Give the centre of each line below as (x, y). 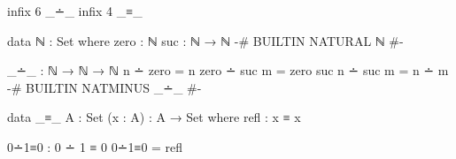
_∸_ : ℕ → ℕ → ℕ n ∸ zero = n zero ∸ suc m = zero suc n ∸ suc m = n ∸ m (228, 70)
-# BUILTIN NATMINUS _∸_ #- (104, 87)
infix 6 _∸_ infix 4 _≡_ (75, 11)
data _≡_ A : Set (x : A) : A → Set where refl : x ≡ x (154, 117)
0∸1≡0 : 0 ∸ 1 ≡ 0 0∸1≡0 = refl (95, 146)
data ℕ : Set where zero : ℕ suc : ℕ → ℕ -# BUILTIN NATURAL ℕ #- (205, 40)
